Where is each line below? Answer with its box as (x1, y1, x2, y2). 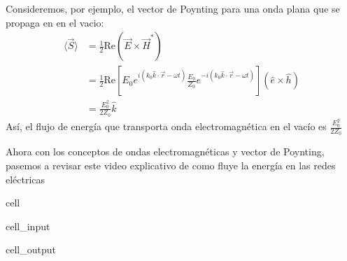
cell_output (6, 242, 56, 257)
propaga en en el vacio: (6, 15, 104, 29)
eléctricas (6, 171, 45, 186)
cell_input (6, 218, 50, 233)
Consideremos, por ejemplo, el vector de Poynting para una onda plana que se (6, 1, 340, 15)
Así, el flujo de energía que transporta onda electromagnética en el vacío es (6, 119, 327, 134)
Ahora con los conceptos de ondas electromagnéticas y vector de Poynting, (6, 144, 325, 159)
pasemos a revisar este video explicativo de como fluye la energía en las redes (6, 157, 336, 172)
